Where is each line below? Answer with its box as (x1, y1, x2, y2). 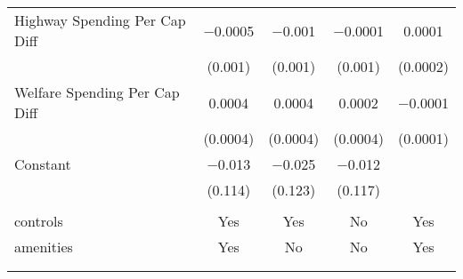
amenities (14, 236, 73, 257)
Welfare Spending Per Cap (14, 82, 180, 102)
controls (14, 211, 63, 231)
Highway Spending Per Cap (14, 10, 186, 30)
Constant (14, 154, 71, 174)
